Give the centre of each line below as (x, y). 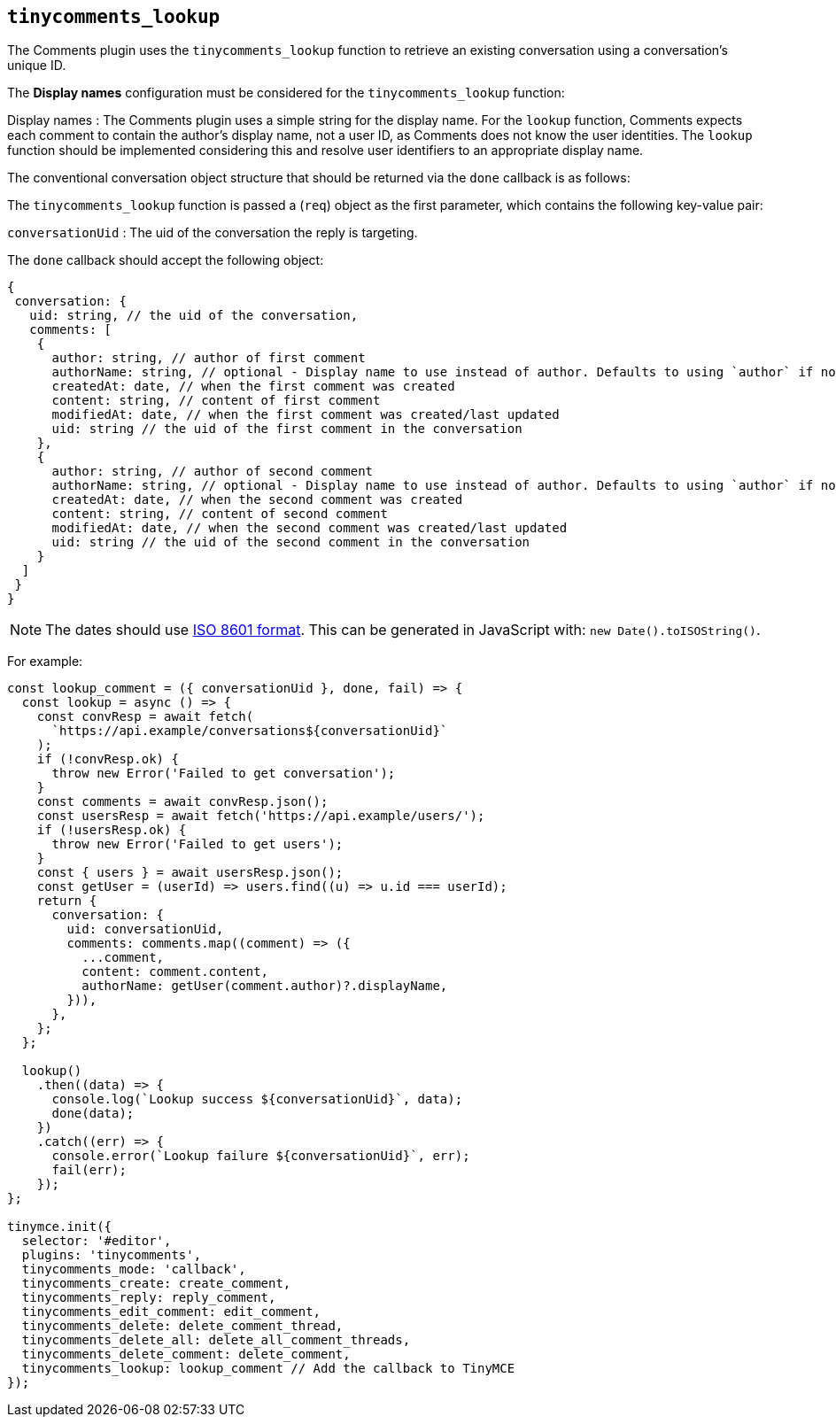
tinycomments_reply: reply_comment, (149, 1298)
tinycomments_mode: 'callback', (134, 1269)
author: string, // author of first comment (209, 358)
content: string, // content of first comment (216, 401)
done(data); (93, 1114)
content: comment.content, (175, 972)
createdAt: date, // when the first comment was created (253, 387)
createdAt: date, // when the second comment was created (257, 500)
